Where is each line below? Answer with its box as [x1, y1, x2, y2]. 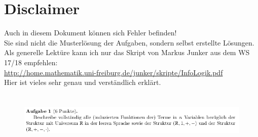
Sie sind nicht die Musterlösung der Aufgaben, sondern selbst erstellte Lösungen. [4, 37, 254, 48]
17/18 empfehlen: [4, 57, 58, 67]
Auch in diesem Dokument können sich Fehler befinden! [4, 27, 177, 38]
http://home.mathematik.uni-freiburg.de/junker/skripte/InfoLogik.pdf [4, 67, 223, 77]
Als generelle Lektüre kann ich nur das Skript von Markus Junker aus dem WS [4, 47, 250, 58]
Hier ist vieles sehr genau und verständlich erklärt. [4, 77, 161, 87]
